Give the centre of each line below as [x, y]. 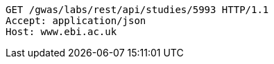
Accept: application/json [76, 21]
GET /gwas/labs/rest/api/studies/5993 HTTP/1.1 [137, 10]
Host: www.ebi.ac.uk [61, 32]
